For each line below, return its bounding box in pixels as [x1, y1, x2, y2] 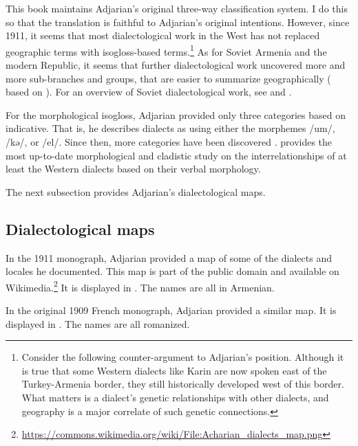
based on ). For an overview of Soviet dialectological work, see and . [6, 85, 292, 99]
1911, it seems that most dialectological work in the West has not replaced [6, 28, 320, 43]
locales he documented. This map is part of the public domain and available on [6, 264, 339, 278]
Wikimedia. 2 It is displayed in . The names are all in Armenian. [6, 278, 275, 294]
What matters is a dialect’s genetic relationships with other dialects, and [21, 390, 329, 404]
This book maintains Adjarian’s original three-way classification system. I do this [6, 1, 348, 15]
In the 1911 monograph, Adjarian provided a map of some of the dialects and [6, 250, 332, 265]
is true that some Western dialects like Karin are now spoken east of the [21, 363, 327, 377]
